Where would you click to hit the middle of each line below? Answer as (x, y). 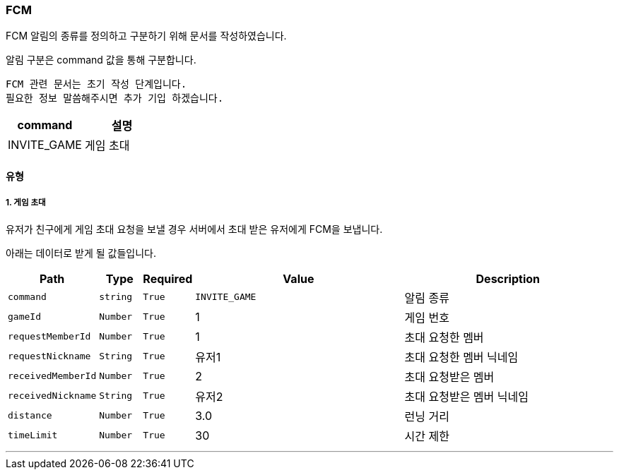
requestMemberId (49, 337)
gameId (24, 317)
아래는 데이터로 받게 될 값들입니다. (81, 253)
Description (508, 278)
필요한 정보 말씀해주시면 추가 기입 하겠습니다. (115, 98)
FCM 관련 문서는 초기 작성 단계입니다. (96, 84)
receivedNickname (52, 396)
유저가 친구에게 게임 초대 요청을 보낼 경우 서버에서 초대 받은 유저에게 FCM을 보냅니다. (194, 229)
